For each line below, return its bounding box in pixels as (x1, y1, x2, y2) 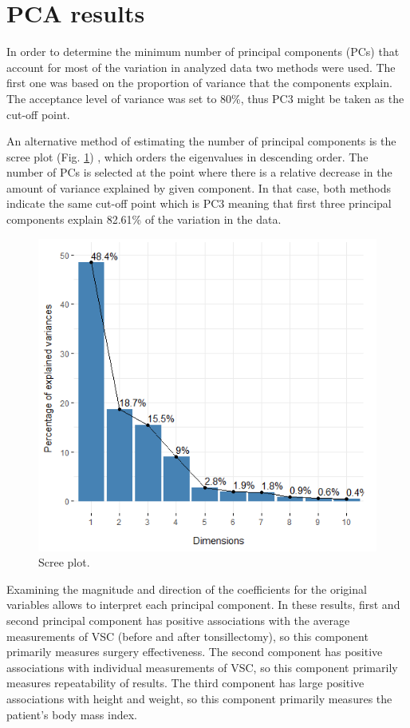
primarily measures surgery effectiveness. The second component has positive (6, 643, 383, 660)
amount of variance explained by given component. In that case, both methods (6, 179, 392, 196)
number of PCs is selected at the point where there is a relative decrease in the (6, 164, 392, 181)
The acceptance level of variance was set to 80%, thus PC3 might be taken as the (6, 90, 404, 106)
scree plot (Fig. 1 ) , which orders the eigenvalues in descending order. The (6, 148, 369, 165)
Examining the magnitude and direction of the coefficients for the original (6, 580, 367, 597)
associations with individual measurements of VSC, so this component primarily (6, 658, 398, 675)
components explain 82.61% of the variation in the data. (6, 211, 282, 228)
